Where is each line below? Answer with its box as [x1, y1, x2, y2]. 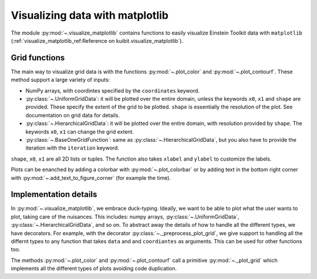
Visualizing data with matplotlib [11, 9, 168, 22]
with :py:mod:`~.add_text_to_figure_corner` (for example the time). [11, 174, 171, 181]
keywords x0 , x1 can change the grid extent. [25, 128, 134, 135]
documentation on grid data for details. [25, 111, 120, 118]
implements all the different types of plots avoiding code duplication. [11, 265, 177, 272]
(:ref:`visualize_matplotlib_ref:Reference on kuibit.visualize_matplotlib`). [11, 37, 184, 44]
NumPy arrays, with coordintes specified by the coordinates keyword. [25, 87, 200, 94]
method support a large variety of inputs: [11, 76, 110, 83]
